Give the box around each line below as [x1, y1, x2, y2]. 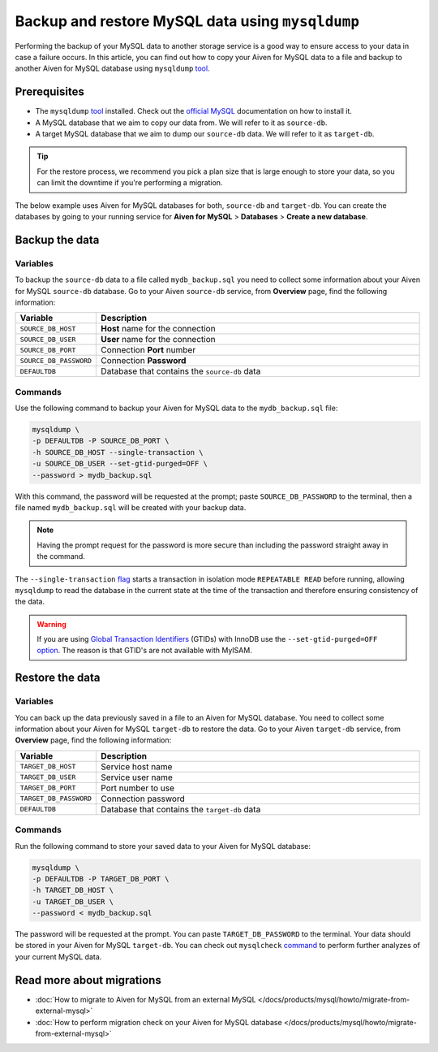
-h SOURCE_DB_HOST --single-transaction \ [32, 448, 204, 457]
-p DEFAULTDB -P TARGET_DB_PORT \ [32, 874, 170, 883]
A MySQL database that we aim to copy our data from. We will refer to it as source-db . [35, 118, 328, 128]
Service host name [101, 760, 173, 772]
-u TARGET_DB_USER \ [32, 897, 114, 906]
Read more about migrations [15, 973, 161, 987]
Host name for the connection [101, 323, 216, 335]
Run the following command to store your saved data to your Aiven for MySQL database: [15, 841, 311, 851]
